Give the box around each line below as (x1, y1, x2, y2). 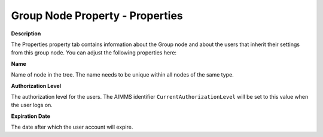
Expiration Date (11, 112, 50, 120)
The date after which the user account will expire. (11, 123, 133, 131)
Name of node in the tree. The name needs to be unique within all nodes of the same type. (11, 71, 234, 78)
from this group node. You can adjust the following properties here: (11, 49, 176, 56)
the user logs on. (11, 102, 53, 109)
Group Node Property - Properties (11, 9, 184, 22)
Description (11, 30, 41, 37)
